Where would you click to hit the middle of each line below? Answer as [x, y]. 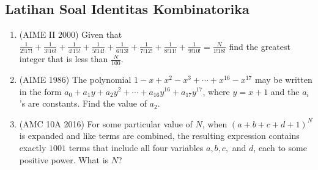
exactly [33, 147]
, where [216, 91]
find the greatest [260, 46]
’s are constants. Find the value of [83, 103]
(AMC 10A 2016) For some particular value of [106, 123]
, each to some [280, 147]
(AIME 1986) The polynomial [75, 79]
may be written [283, 79]
